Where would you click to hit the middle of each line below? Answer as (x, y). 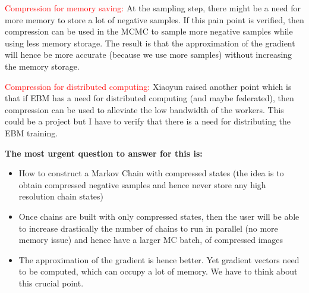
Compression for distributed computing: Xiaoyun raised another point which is (148, 86)
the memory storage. (42, 66)
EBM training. (31, 133)
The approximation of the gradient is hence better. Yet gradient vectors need (159, 259)
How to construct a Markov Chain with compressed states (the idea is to (151, 173)
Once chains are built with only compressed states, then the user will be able (159, 216)
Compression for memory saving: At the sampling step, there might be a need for (153, 8)
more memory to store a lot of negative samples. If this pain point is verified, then (154, 19)
